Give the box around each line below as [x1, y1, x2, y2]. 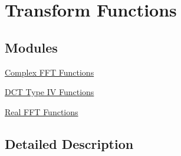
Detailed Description [5, 134, 134, 152]
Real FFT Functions [5, 105, 78, 118]
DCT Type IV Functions [5, 86, 94, 98]
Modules [5, 38, 58, 56]
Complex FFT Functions [5, 66, 94, 78]
